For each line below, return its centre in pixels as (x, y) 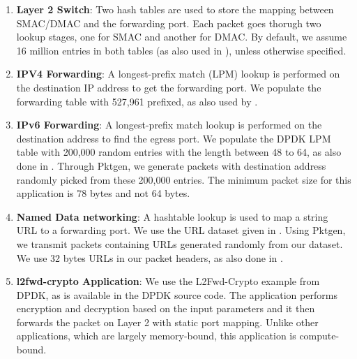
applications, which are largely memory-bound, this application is (156, 336)
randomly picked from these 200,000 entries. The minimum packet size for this (184, 179)
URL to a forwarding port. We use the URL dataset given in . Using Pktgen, (181, 230)
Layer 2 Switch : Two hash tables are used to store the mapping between (175, 9)
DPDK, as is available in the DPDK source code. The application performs (177, 294)
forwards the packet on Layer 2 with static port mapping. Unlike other (167, 322)
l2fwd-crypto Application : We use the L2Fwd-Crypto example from (168, 281)
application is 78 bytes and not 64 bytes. (103, 193)
